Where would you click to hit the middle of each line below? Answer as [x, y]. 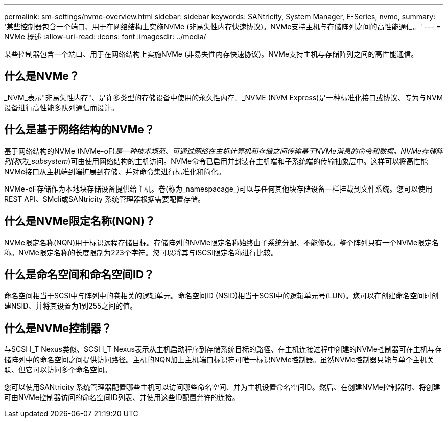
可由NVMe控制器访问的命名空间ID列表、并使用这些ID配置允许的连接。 [122, 397]
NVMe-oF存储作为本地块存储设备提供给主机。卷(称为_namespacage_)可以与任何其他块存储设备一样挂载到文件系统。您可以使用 [218, 189]
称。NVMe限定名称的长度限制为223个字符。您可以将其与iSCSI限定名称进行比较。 [141, 252]
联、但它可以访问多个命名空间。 [58, 370]
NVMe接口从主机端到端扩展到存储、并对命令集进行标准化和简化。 [115, 171]
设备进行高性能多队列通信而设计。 [61, 107]
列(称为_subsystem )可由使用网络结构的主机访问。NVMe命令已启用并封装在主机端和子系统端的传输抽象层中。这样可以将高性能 [216, 161]
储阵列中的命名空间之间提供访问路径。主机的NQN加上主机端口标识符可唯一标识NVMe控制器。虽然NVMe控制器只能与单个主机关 [219, 360]
